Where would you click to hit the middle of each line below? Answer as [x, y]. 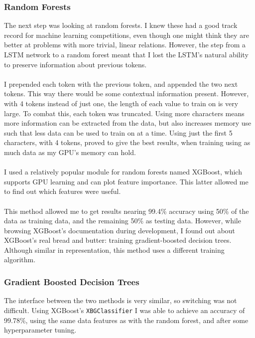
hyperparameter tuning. [40, 330]
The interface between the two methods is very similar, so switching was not [121, 300]
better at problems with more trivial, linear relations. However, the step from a [125, 45]
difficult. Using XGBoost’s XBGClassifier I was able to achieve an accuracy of [125, 310]
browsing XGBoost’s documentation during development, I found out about [120, 230]
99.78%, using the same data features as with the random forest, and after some [126, 320]
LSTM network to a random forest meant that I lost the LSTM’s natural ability [126, 54]
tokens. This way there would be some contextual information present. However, [127, 93]
